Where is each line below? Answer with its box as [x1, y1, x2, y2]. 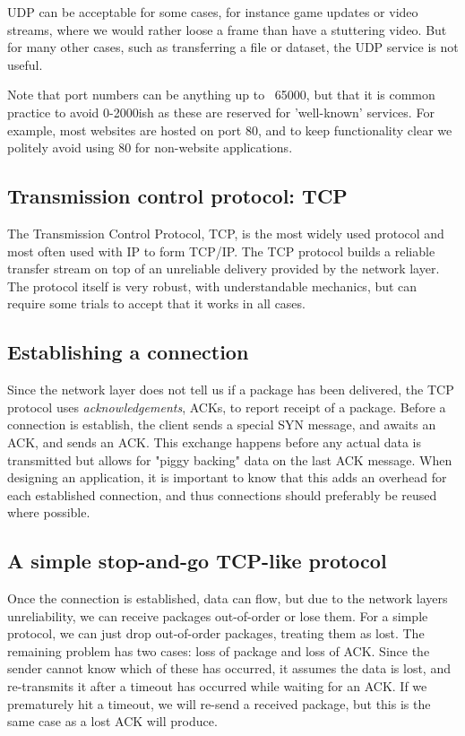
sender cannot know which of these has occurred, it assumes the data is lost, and [7, 659, 451, 678]
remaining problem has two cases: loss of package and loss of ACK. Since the [7, 641, 430, 660]
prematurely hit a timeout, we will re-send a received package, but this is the [7, 694, 431, 713]
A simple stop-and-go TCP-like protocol [7, 547, 387, 575]
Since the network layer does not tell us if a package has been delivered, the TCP [7, 380, 454, 399]
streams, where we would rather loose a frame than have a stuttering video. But [7, 20, 447, 39]
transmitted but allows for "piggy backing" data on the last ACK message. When [7, 450, 452, 469]
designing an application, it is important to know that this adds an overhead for [7, 468, 447, 487]
